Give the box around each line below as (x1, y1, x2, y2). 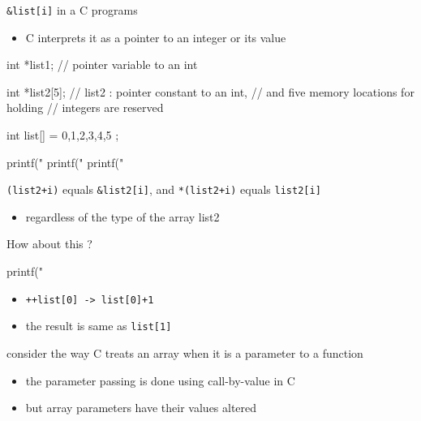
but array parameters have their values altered (25, 399, 257, 416)
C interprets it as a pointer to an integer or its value (25, 28, 286, 45)
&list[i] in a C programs (6, 2, 138, 18)
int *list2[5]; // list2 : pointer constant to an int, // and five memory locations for (6, 83, 415, 100)
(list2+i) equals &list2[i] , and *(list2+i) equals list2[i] (6, 181, 321, 198)
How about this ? (6, 235, 92, 252)
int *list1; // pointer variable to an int (6, 56, 198, 73)
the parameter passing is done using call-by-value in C (25, 372, 295, 389)
